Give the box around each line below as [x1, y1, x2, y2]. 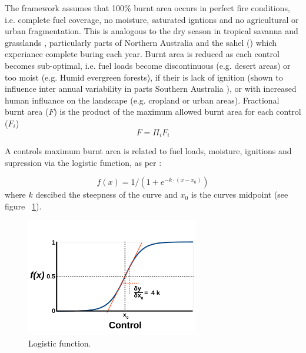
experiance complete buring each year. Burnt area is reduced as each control [5, 48, 280, 60]
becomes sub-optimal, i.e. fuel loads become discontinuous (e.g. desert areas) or [5, 59, 291, 71]
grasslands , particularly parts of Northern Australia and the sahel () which [5, 36, 277, 48]
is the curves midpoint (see [191, 188, 288, 201]
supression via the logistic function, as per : [5, 156, 162, 168]
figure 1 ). [5, 199, 42, 212]
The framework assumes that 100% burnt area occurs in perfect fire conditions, [5, 2, 290, 14]
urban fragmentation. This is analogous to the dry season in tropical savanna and [5, 25, 298, 37]
